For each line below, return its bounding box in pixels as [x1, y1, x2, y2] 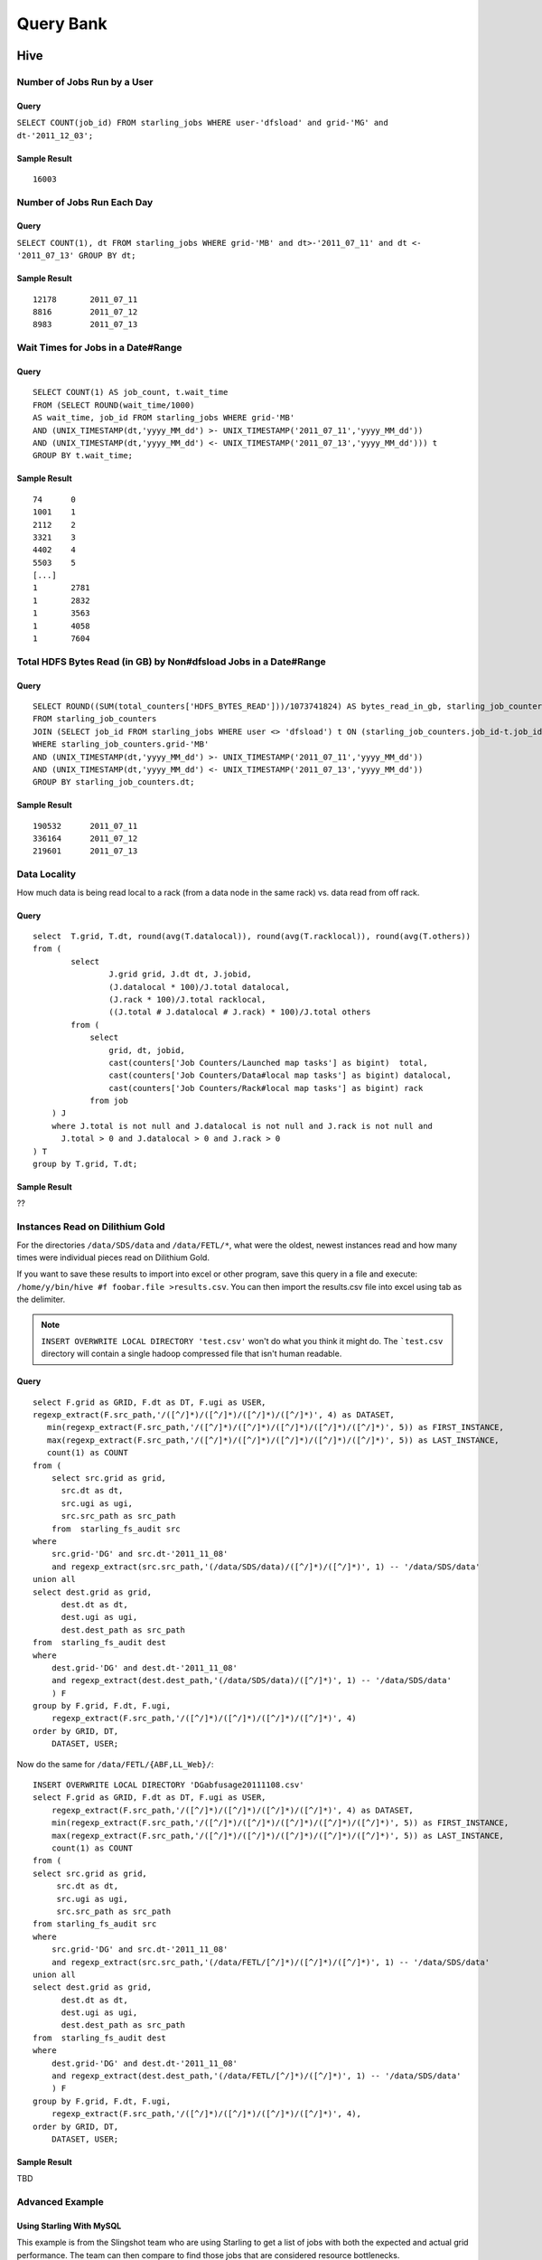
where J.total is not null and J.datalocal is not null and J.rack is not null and [51, 1121, 434, 1131]
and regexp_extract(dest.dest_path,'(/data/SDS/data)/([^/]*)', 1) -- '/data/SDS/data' [51, 1675, 452, 1686]
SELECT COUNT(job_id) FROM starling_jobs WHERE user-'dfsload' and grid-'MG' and [16, 118, 388, 128]
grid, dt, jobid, [108, 1045, 185, 1055]
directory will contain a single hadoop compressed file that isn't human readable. [41, 1348, 342, 1360]
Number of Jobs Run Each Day [16, 195, 154, 208]
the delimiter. [16, 1294, 66, 1305]
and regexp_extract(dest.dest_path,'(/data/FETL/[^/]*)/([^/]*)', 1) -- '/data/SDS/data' [51, 2071, 462, 2081]
